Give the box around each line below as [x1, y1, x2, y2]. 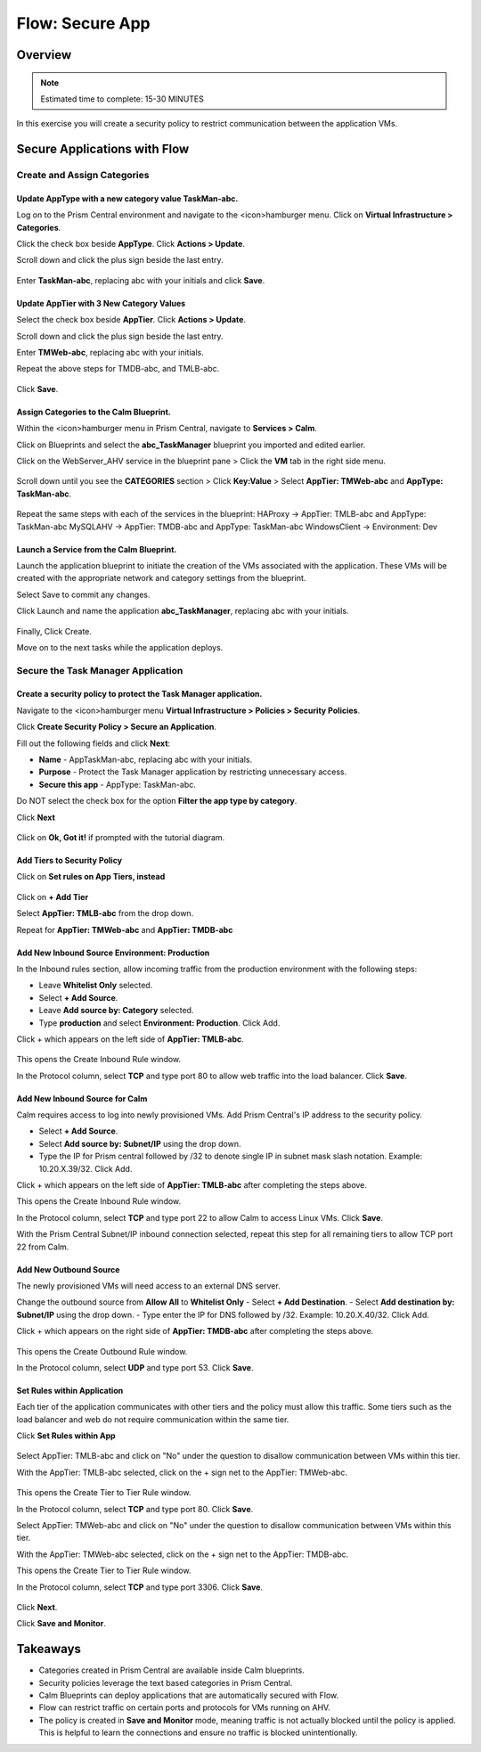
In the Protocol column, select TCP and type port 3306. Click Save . [16, 1582, 263, 1592]
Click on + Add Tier [16, 891, 89, 902]
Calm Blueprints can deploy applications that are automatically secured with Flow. [38, 1690, 339, 1701]
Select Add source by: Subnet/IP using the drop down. [38, 1138, 241, 1149]
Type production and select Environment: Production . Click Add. [38, 1017, 281, 1028]
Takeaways [16, 1641, 82, 1657]
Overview [16, 47, 72, 62]
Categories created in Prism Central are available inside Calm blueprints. [38, 1665, 305, 1675]
